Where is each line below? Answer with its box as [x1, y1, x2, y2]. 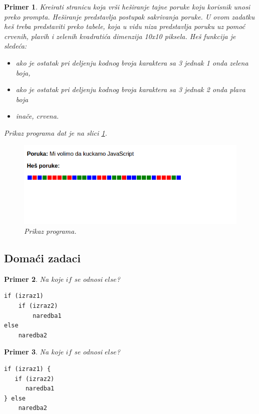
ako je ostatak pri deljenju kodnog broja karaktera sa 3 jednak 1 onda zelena [16, 57, 248, 68]
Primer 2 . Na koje [4, 273, 64, 284]
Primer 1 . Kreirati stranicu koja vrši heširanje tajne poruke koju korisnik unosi [4, 2, 250, 12]
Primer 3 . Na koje [4, 346, 64, 357]
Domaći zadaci [4, 250, 81, 265]
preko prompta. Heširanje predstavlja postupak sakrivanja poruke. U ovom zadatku [4, 11, 255, 22]
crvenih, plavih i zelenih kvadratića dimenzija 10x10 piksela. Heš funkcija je [4, 31, 236, 41]
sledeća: [4, 41, 27, 51]
